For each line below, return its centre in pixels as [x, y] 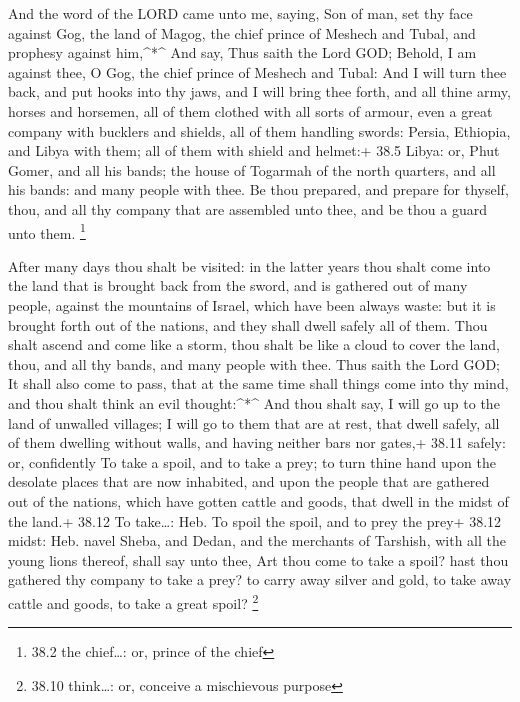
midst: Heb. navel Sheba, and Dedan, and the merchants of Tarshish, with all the [257, 540]
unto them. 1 [47, 231]
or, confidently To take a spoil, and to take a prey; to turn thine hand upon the [252, 461]
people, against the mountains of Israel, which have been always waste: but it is [252, 304]
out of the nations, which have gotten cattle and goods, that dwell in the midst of [258, 500]
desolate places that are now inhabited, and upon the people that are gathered [249, 481]
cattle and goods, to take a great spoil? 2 [133, 601]
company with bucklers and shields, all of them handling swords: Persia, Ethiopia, [259, 130]
